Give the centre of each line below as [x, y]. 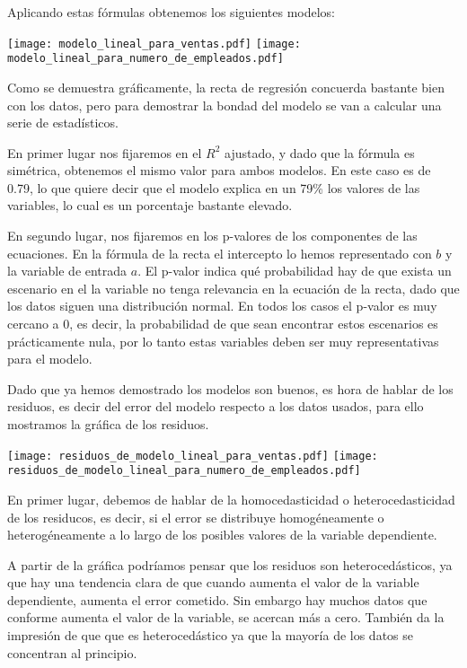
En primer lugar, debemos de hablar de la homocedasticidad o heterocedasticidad [231, 499]
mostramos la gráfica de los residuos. [108, 424]
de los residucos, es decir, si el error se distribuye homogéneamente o [196, 517]
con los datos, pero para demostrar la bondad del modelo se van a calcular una [225, 105]
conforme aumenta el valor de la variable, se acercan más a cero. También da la [226, 617]
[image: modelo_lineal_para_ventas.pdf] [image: [154, 44]
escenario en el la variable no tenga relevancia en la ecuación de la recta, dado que [233, 288]
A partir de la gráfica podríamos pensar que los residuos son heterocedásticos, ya [230, 564]
